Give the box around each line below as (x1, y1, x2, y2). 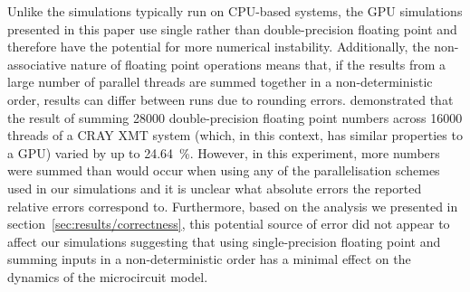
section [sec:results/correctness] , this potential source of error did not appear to (7, 214, 450, 233)
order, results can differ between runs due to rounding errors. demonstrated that (7, 89, 454, 108)
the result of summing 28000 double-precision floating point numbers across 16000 (7, 108, 463, 127)
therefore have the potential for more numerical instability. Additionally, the (7, 37, 430, 56)
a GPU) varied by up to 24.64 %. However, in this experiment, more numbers (7, 143, 440, 162)
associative (7, 54, 67, 73)
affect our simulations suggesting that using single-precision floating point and (7, 231, 441, 250)
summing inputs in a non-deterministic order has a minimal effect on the (7, 250, 411, 268)
